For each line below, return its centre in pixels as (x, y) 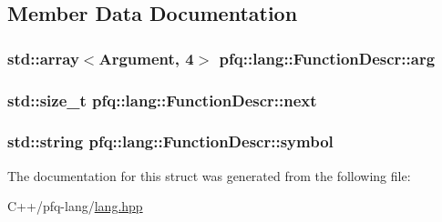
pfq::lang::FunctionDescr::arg (327, 58)
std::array (43, 58)
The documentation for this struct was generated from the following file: (209, 175)
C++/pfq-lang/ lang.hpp (75, 206)
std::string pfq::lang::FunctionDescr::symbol (170, 141)
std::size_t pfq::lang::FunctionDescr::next (162, 100)
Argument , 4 (146, 58)
